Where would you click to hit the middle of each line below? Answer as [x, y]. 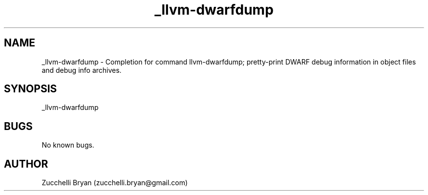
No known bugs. [68, 145]
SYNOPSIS [31, 89]
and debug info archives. [82, 70]
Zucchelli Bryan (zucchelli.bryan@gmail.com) [115, 183]
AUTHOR [26, 164]
